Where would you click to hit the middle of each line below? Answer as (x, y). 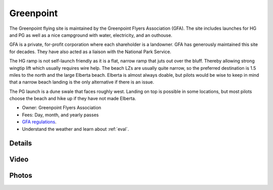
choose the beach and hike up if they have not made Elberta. (73, 99)
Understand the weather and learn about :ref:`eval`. (75, 129)
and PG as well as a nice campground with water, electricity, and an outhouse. (91, 35)
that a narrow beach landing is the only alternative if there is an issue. (82, 82)
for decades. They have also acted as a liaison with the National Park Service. (90, 52)
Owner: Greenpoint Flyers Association (61, 108)
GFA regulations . (39, 122)
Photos (21, 176)
